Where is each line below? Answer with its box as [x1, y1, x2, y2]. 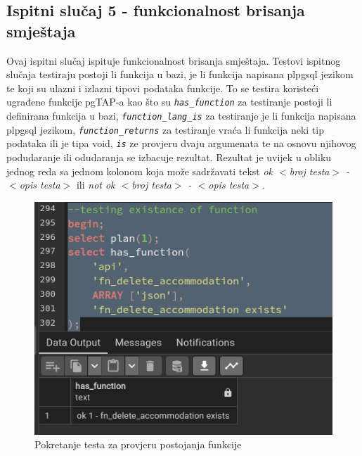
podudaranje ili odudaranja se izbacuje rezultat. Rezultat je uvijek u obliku [6, 150, 332, 164]
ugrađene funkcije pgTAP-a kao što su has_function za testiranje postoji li [6, 94, 332, 109]
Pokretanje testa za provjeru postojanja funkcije [34, 437, 242, 452]
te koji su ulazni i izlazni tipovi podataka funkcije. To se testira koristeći [6, 80, 319, 95]
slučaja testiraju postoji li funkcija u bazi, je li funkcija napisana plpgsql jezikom [6, 67, 354, 82]
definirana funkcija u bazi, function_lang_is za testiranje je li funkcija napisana [6, 108, 356, 123]
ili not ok [76, 177, 115, 192]
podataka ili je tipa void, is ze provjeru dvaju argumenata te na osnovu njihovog [6, 136, 356, 151]
